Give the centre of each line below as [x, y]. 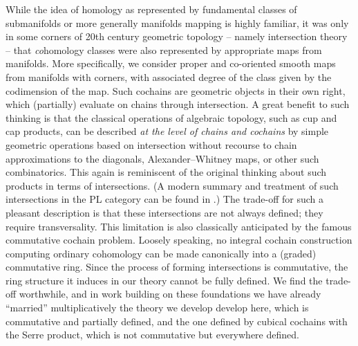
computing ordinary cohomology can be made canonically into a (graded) [161, 253]
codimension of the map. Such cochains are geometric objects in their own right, [176, 90]
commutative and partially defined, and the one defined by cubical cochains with [177, 321]
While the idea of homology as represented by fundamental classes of [151, 9]
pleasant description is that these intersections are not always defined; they [164, 212]
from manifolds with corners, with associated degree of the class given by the [169, 76]
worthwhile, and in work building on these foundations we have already [170, 294]
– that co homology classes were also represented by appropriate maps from [164, 49]
